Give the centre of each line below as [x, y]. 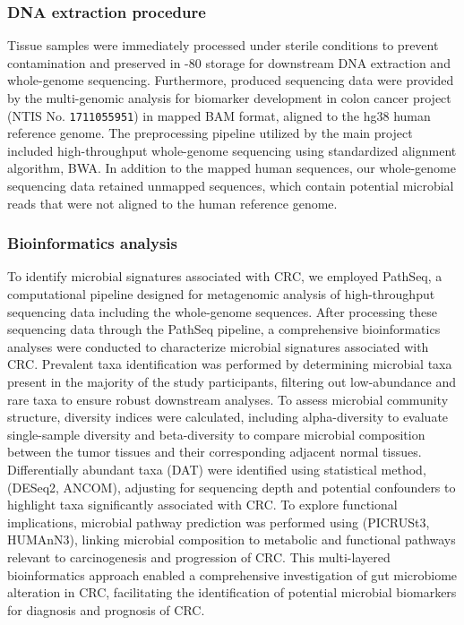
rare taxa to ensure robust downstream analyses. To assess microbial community [228, 399]
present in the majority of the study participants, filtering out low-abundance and [232, 381]
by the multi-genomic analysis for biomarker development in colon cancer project [229, 98]
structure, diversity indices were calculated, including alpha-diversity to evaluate [228, 417]
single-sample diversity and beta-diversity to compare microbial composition [216, 434]
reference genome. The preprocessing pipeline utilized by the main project [210, 133]
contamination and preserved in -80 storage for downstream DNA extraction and [229, 62]
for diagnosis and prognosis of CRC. [106, 609]
